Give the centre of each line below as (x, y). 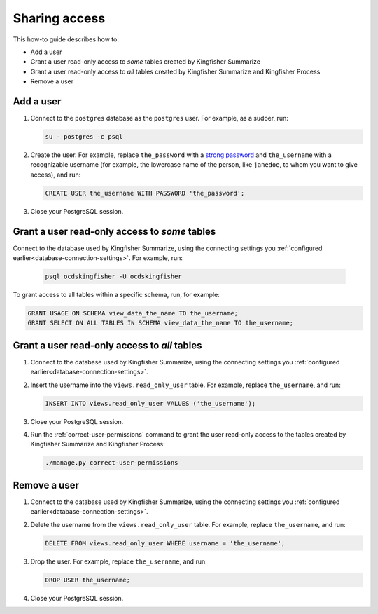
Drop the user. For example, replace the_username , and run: (119, 561)
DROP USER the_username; (88, 580)
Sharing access (59, 18)
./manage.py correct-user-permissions (112, 463)
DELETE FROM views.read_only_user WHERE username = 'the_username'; (165, 543)
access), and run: (56, 175)
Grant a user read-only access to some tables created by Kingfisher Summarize (145, 62)
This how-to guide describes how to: (66, 39)
